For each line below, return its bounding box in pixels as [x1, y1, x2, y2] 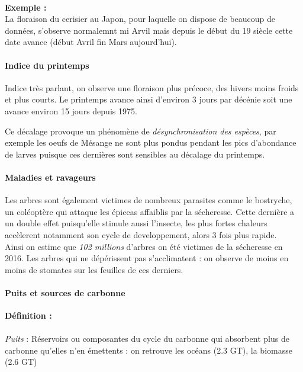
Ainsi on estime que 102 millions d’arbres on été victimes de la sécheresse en [5, 240, 283, 252]
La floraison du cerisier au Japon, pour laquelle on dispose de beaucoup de [5, 12, 276, 25]
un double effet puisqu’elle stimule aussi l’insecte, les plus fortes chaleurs [5, 217, 267, 229]
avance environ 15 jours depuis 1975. [5, 104, 137, 117]
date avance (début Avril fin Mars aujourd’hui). [5, 36, 177, 48]
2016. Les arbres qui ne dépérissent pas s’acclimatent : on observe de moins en [5, 252, 289, 264]
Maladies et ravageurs [5, 171, 96, 183]
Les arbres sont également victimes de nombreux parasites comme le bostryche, [5, 194, 292, 206]
